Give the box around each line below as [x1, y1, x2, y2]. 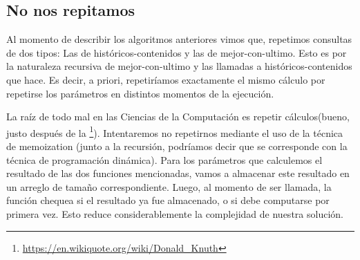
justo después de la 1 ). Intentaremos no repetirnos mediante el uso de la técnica [6, 123, 343, 140]
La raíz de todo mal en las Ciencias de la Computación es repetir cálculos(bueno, [6, 109, 350, 124]
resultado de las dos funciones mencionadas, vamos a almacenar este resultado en [6, 166, 350, 180]
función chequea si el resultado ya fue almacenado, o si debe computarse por [6, 193, 330, 207]
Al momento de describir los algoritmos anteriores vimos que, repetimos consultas [6, 32, 352, 46]
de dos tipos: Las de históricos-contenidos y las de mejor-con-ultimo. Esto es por [6, 45, 347, 59]
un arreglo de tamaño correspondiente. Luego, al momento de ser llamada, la [6, 179, 332, 194]
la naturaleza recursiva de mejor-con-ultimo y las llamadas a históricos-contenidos [6, 59, 352, 73]
